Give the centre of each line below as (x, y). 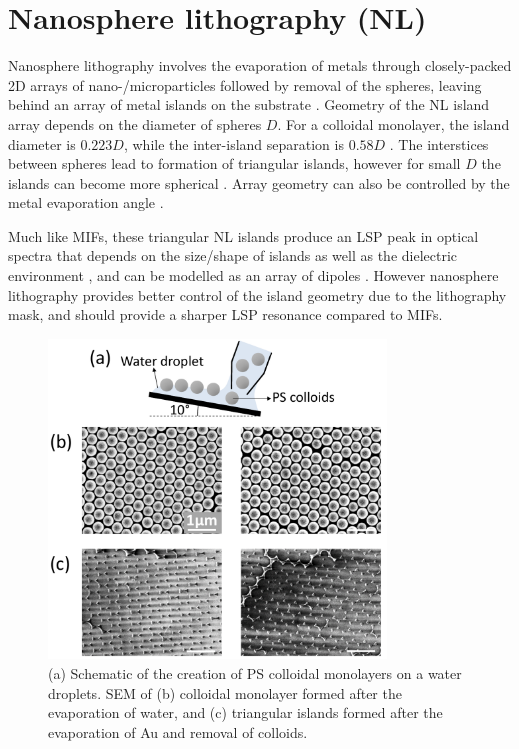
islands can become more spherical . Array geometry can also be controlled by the (259, 182)
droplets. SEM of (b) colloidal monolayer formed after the (225, 692)
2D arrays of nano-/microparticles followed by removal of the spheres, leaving (245, 84)
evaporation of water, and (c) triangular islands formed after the (245, 712)
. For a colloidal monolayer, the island (393, 123)
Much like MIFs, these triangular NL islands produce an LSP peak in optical (243, 235)
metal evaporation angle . (86, 202)
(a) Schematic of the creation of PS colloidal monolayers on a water (255, 673)
